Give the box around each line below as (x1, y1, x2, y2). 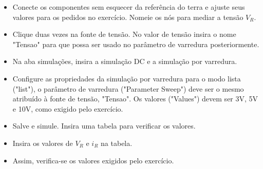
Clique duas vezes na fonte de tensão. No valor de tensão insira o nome (12, 29, 236, 39)
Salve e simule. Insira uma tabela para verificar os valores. (12, 120, 196, 131)
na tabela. (101, 137, 133, 148)
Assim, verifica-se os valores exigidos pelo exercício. (12, 155, 174, 165)
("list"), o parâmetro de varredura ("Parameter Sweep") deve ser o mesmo (12, 83, 244, 94)
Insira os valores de (12, 137, 73, 148)
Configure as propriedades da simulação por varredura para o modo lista (12, 73, 241, 83)
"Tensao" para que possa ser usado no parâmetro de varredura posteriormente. (12, 38, 259, 49)
